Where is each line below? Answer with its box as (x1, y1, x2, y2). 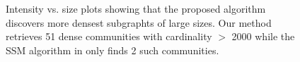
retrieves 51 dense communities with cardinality (6, 29, 212, 44)
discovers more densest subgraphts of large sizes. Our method (6, 15, 272, 30)
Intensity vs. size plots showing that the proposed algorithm (6, 1, 266, 15)
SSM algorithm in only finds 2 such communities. (6, 42, 219, 57)
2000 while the (231, 29, 295, 44)
